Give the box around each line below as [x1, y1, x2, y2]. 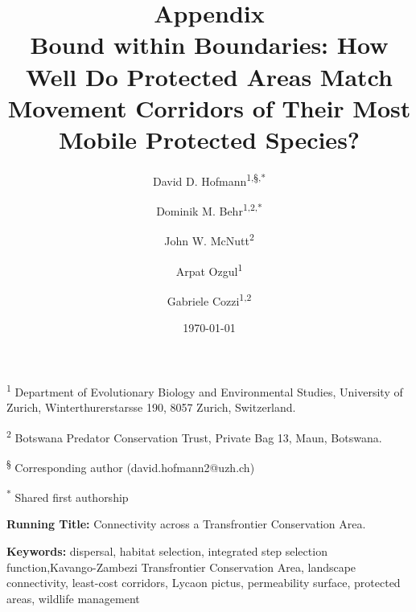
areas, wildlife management [6, 589, 140, 606]
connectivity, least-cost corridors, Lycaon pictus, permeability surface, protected [6, 574, 401, 591]
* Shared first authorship [6, 487, 129, 505]
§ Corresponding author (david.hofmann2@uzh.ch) [6, 456, 255, 475]
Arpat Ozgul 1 [175, 260, 243, 279]
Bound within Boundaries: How [30, 28, 389, 61]
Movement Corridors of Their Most [7, 91, 411, 124]
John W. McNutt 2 [164, 230, 254, 249]
